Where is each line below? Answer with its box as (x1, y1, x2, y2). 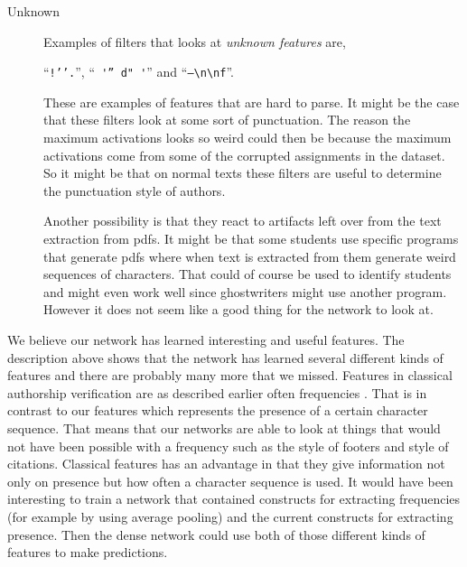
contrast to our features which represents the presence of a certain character (7, 401, 428, 420)
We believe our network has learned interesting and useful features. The (7, 330, 405, 349)
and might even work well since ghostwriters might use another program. (43, 282, 447, 301)
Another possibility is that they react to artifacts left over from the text (43, 211, 442, 230)
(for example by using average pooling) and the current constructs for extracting (7, 507, 453, 525)
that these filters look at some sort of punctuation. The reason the (43, 110, 411, 129)
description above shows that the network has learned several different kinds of (7, 348, 444, 367)
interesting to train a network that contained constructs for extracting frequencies (7, 489, 461, 508)
